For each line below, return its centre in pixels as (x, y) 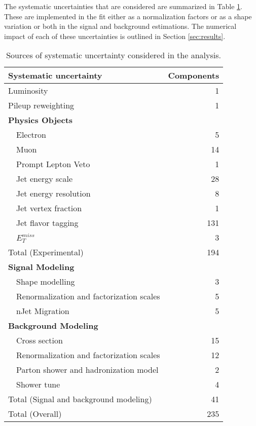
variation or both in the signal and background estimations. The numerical (120, 26)
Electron (31, 135)
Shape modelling (46, 282)
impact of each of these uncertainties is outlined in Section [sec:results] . (115, 36)
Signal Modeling (41, 267)
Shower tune (38, 384)
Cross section (40, 340)
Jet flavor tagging (47, 223)
